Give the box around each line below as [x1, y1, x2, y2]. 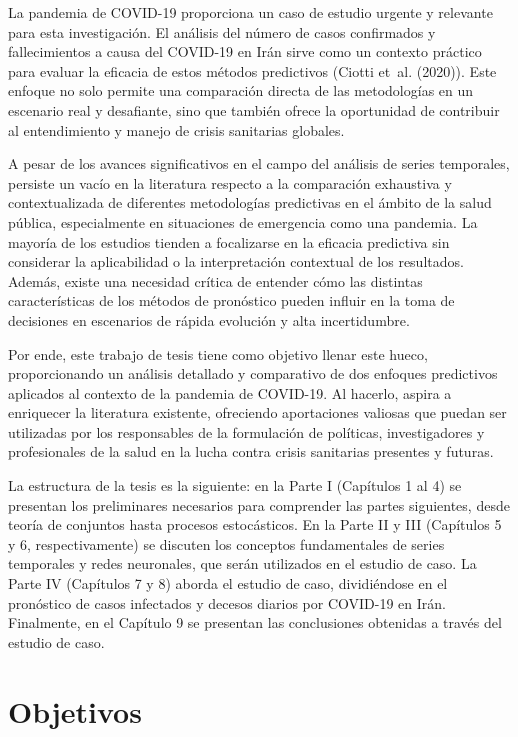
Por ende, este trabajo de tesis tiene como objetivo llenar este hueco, [8, 343, 428, 364]
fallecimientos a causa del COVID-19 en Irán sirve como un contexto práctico [8, 41, 482, 62]
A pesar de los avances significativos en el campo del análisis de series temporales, [8, 153, 510, 174]
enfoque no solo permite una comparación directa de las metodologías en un [8, 80, 474, 101]
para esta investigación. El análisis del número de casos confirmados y [8, 21, 436, 42]
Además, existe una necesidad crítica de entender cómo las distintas [8, 270, 423, 291]
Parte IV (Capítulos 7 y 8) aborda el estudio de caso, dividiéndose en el [8, 573, 448, 594]
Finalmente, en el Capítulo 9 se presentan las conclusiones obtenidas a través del [8, 612, 502, 633]
